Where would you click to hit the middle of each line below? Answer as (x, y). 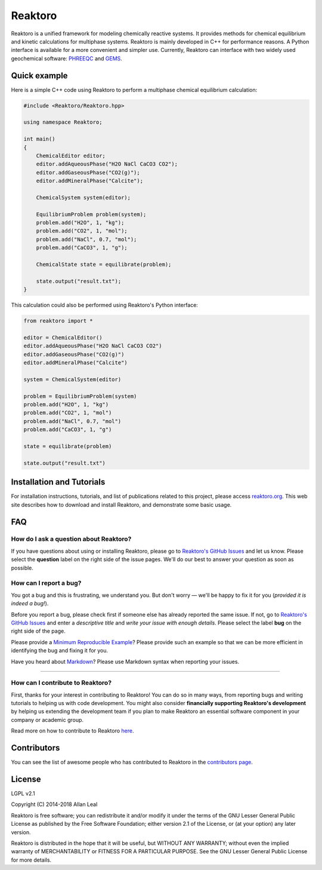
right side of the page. (38, 631)
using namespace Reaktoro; (63, 122)
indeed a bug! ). (30, 604)
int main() (39, 139)
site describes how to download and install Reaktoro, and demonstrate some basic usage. (121, 504)
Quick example (39, 76)
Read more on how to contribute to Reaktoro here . (72, 731)
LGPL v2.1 (23, 794)
